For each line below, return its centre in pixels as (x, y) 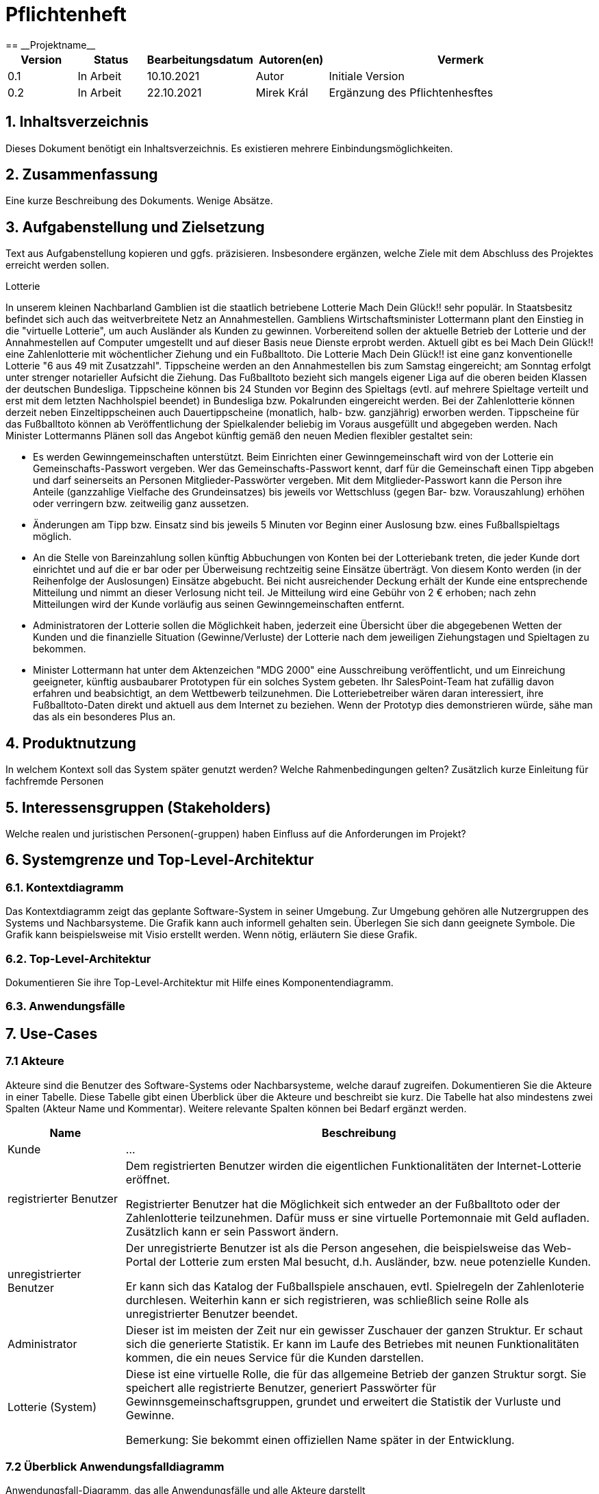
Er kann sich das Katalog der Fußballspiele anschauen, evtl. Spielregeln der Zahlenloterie (355, 1286)
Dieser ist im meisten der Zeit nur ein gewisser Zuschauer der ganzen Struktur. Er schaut (354, 1330)
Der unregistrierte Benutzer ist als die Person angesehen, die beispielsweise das (333, 1248)
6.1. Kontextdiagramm (65, 887)
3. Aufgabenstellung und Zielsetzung (135, 227)
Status (111, 59)
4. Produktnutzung (71, 743)
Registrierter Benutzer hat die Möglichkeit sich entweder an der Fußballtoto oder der (343, 1204)
